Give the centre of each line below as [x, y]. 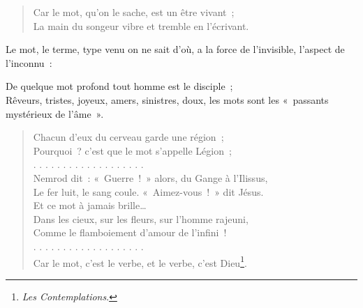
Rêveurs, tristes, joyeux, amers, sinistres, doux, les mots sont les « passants [167, 99]
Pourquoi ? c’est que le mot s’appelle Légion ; [132, 150]
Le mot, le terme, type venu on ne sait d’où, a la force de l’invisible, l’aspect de [175, 49]
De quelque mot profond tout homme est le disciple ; [119, 86]
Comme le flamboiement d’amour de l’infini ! [130, 232]
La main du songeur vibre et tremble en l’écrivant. [141, 25]
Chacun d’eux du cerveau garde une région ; [128, 137]
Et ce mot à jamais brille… [90, 205]
